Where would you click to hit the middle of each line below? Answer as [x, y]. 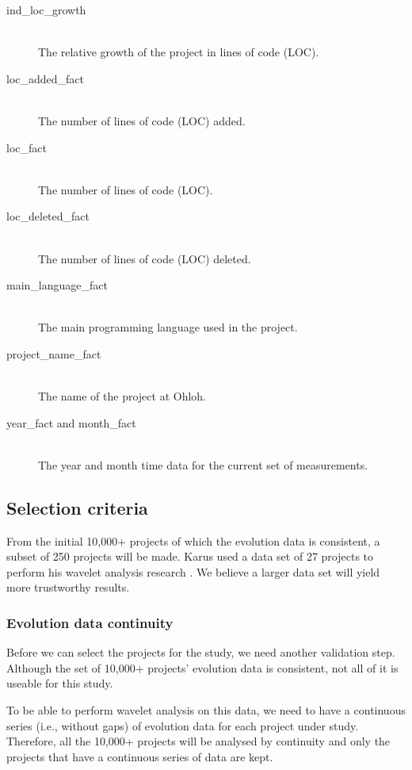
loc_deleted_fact [48, 216]
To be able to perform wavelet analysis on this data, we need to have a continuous [206, 710]
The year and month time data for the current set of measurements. [203, 464]
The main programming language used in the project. [168, 327]
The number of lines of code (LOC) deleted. [145, 258]
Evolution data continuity [90, 622]
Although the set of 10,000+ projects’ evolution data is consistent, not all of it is [202, 667]
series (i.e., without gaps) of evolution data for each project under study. [183, 725]
